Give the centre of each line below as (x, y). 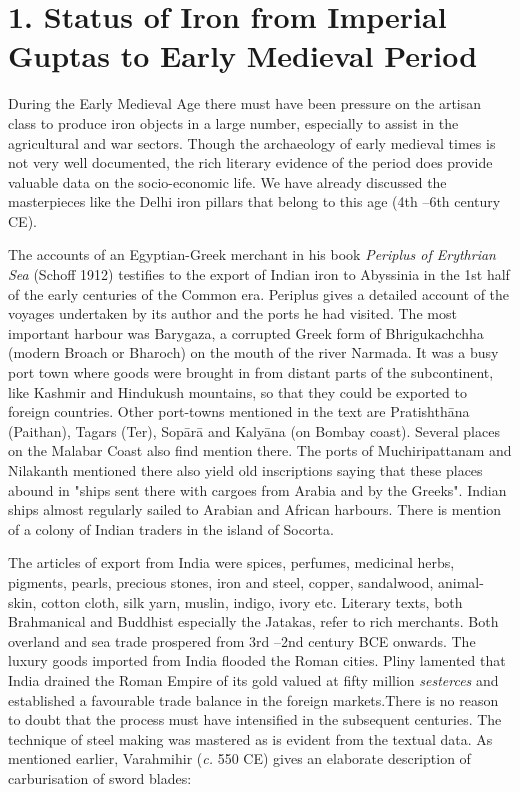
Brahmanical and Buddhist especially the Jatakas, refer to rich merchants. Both (253, 621)
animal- (461, 581)
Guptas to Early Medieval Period (243, 55)
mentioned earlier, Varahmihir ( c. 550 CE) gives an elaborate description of (239, 758)
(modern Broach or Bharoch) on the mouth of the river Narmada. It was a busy (253, 352)
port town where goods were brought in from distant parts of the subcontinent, (251, 372)
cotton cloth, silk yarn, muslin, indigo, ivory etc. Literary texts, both (252, 601)
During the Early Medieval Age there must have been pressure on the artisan (245, 103)
